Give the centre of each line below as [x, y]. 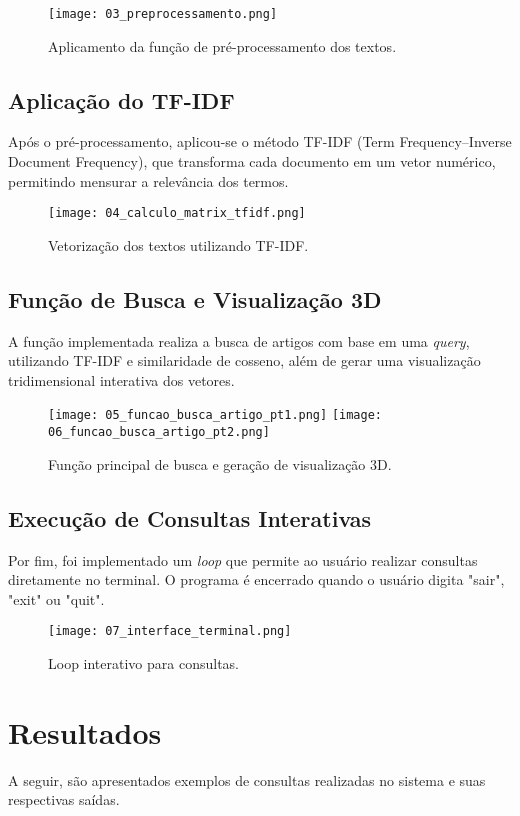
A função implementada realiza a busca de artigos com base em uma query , [239, 340]
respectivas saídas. [64, 799]
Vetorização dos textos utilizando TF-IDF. [178, 244]
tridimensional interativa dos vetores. [121, 379]
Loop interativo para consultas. [144, 663]
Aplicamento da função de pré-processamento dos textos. [222, 45]
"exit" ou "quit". [56, 598]
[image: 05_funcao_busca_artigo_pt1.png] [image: [215, 415]
